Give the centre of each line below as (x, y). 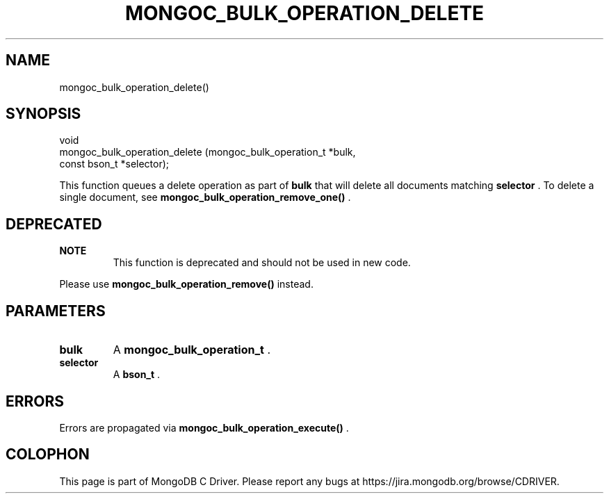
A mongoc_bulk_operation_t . (192, 350)
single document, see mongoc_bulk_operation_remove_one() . (205, 197)
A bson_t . (137, 375)
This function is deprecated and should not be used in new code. (262, 263)
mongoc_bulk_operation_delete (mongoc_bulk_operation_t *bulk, (208, 152)
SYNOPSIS (43, 114)
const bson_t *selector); (114, 164)
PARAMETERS (56, 311)
